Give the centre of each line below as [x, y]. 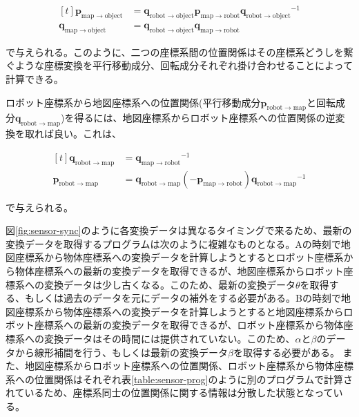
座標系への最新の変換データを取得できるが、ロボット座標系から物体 [189, 325]
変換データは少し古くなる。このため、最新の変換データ [169, 284]
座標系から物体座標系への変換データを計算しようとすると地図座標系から [179, 311]
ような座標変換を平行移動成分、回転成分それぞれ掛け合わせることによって [184, 65]
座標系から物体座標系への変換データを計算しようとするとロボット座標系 [179, 257]
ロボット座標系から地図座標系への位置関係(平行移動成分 [133, 102]
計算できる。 [35, 78]
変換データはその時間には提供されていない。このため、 [169, 338]
